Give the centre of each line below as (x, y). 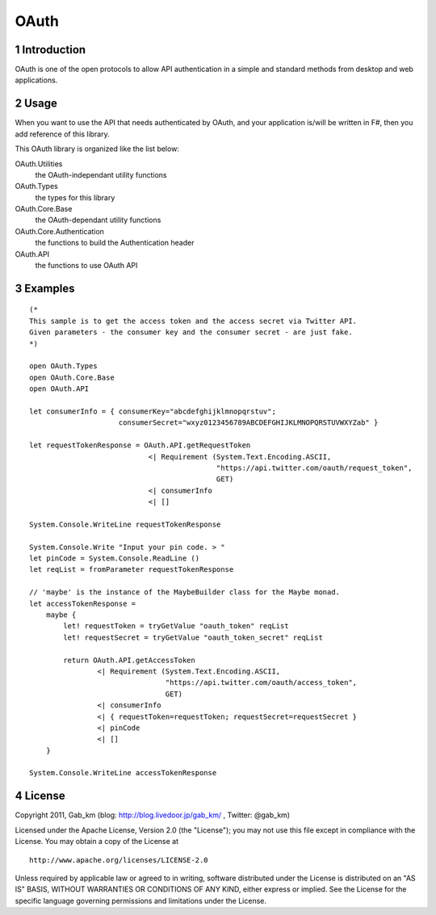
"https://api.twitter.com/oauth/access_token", (261, 683)
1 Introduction (50, 50)
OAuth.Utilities (39, 164)
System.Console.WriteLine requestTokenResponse (125, 524)
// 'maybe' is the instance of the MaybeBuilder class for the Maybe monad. (185, 592)
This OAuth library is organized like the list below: (97, 149)
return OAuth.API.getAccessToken (129, 660)
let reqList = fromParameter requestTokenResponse (132, 570)
